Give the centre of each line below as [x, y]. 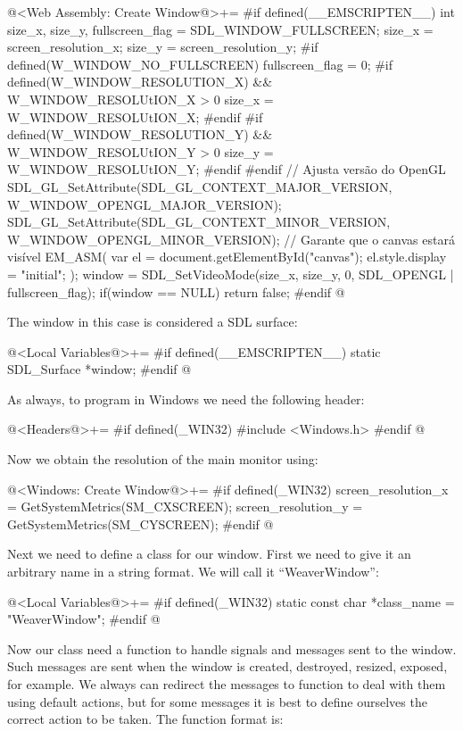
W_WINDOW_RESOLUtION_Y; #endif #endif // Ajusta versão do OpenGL [227, 169]
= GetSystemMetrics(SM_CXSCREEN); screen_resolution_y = [185, 507]
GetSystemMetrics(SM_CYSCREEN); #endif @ [141, 523]
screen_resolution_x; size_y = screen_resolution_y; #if [163, 47]
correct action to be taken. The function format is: [145, 719]
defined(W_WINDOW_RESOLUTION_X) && [140, 82]
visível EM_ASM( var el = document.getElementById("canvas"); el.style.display [227, 257]
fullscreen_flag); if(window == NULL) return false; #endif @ [176, 291]
